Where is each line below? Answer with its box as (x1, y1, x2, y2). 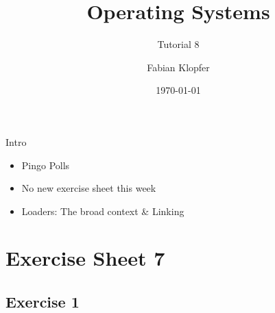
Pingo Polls (21, 158, 70, 172)
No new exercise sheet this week (21, 181, 156, 195)
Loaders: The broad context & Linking (21, 203, 184, 218)
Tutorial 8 (157, 37, 200, 51)
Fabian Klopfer (147, 60, 210, 74)
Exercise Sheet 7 (5, 244, 165, 272)
